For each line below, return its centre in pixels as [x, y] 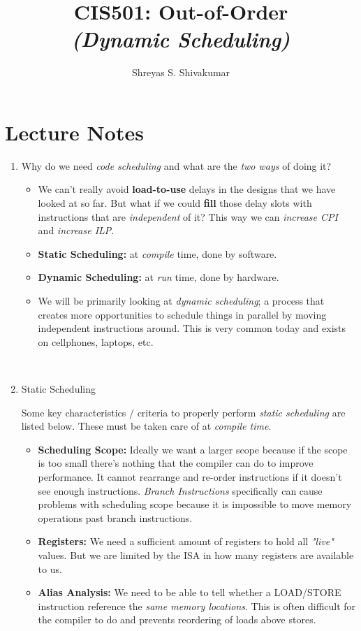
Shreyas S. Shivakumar [181, 72]
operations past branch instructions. [115, 517]
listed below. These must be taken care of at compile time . [146, 426]
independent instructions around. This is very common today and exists [192, 328]
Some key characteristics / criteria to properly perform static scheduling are [183, 412]
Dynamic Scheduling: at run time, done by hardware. [159, 277]
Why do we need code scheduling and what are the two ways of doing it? [176, 165]
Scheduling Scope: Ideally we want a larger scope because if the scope [193, 449]
